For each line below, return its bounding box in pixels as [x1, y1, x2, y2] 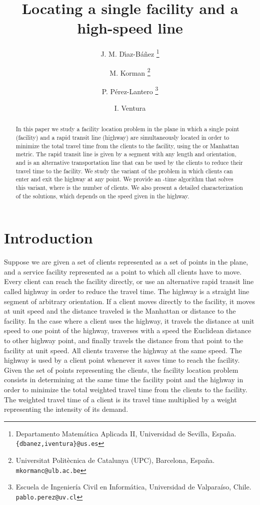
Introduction [4, 227, 93, 248]
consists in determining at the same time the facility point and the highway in [4, 374, 243, 385]
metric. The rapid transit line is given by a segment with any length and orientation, [15, 150, 236, 158]
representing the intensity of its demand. [4, 404, 128, 414]
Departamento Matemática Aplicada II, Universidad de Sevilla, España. [15, 428, 236, 438]
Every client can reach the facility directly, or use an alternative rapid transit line [4, 276, 254, 287]
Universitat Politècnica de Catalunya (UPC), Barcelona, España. [15, 455, 215, 465]
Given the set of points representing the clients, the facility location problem [4, 364, 238, 375]
